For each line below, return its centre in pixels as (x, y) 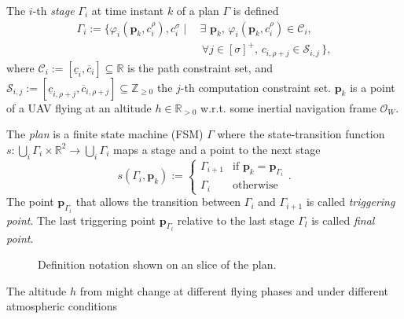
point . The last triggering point (81, 220)
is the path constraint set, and (200, 67)
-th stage (53, 10)
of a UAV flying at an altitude (79, 107)
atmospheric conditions (62, 306)
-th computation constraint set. (255, 87)
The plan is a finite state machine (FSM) (105, 134)
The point (30, 202)
